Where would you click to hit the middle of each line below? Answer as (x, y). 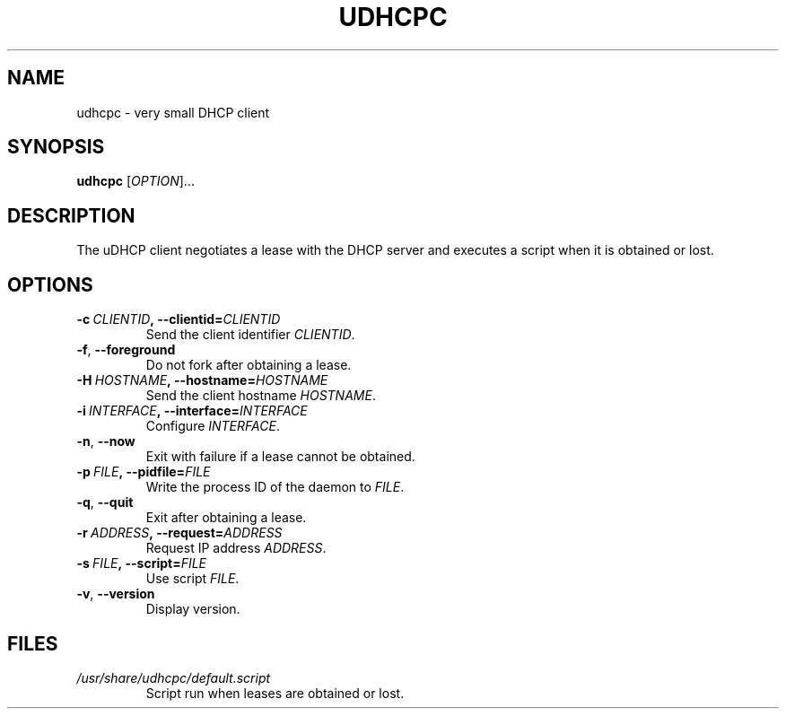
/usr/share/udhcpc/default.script (174, 677)
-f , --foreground (126, 350)
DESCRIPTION (71, 215)
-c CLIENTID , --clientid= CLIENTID (179, 319)
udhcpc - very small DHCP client (173, 112)
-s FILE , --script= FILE (142, 563)
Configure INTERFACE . (213, 426)
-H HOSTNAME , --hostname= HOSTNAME (202, 380)
